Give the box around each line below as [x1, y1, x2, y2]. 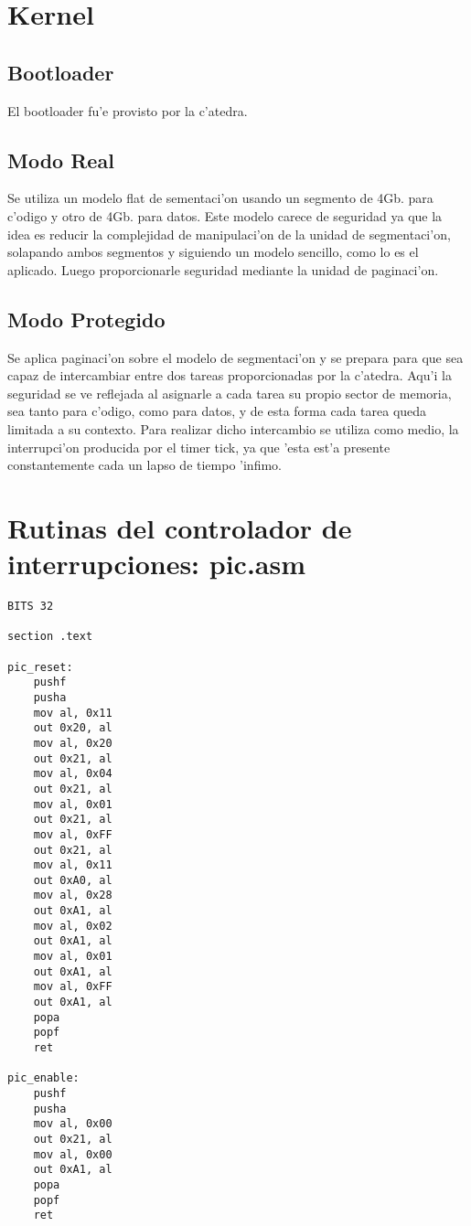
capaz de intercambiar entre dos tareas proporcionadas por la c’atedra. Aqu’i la [7, 366, 452, 385]
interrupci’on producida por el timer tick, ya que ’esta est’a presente [7, 437, 391, 456]
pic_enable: [7, 1071, 80, 1085]
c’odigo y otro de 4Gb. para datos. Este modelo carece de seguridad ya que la [7, 206, 443, 225]
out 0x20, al [33, 721, 112, 735]
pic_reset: [7, 660, 73, 674]
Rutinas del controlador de [7, 508, 352, 546]
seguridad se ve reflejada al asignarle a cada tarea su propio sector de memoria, [7, 383, 452, 402]
